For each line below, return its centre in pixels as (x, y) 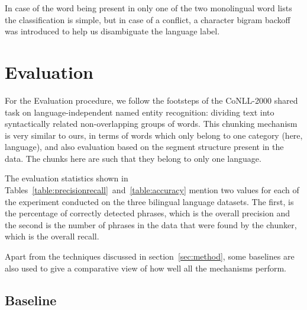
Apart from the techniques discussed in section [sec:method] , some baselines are (150, 256)
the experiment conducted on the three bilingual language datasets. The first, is (149, 201)
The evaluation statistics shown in (67, 178)
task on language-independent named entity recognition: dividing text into (140, 112)
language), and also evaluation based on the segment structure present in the (144, 147)
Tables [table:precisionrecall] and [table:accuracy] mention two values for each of (152, 190)
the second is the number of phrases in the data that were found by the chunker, (151, 224)
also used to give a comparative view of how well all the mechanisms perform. (146, 268)
